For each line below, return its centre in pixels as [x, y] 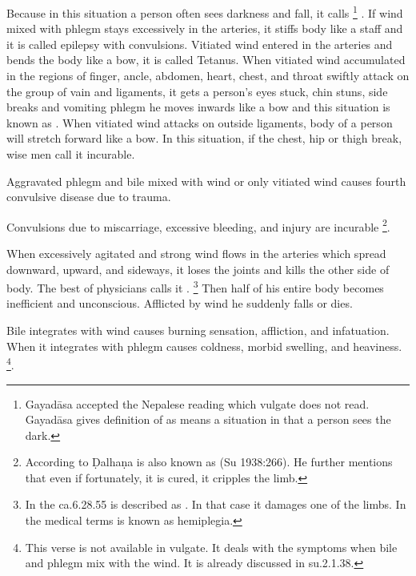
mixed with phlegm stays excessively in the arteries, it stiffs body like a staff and [205, 28]
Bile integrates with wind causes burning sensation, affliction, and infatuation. [198, 330]
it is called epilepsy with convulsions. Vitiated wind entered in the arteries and [200, 44]
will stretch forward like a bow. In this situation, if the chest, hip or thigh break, [204, 138]
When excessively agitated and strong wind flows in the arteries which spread [196, 254]
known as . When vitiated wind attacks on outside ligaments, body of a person [200, 122]
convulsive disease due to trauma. [89, 197]
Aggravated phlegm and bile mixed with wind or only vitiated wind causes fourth [206, 181]
